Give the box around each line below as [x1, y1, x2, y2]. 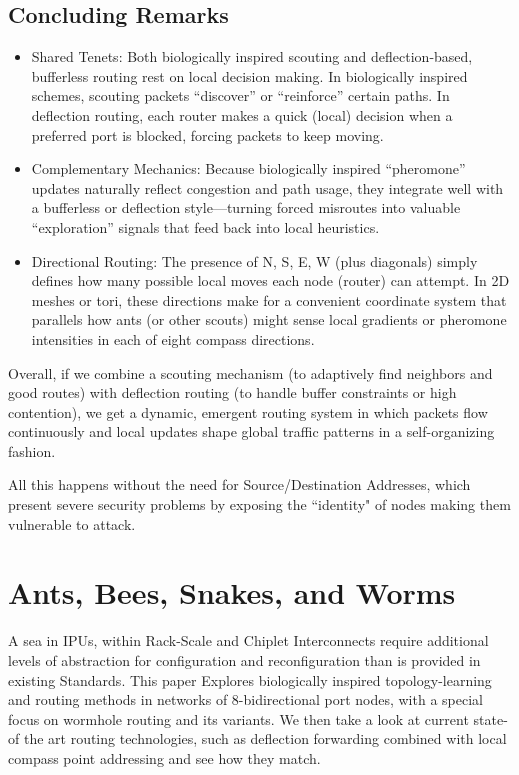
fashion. [8, 440, 56, 461]
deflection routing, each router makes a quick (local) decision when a [31, 104, 453, 125]
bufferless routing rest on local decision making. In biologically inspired [31, 65, 468, 86]
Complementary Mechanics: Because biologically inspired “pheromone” [31, 158, 466, 179]
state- [473, 708, 508, 729]
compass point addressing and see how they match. [8, 747, 321, 768]
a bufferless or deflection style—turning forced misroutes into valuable [31, 197, 461, 218]
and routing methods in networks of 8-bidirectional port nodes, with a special [8, 689, 483, 710]
